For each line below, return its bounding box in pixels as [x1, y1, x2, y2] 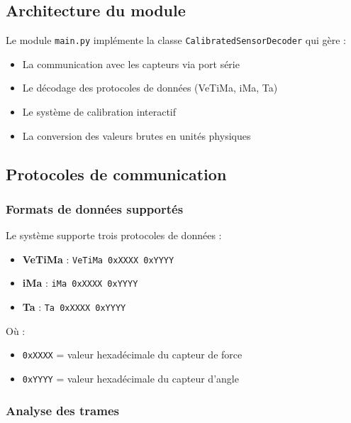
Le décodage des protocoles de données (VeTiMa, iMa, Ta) [22, 80, 278, 95]
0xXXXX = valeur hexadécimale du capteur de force [22, 347, 243, 362]
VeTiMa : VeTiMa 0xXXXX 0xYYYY [22, 251, 174, 266]
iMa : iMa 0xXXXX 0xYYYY [22, 275, 138, 290]
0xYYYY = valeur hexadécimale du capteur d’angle [22, 371, 239, 386]
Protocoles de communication [6, 163, 227, 185]
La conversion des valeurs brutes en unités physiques [22, 128, 251, 143]
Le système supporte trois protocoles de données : [6, 228, 222, 243]
